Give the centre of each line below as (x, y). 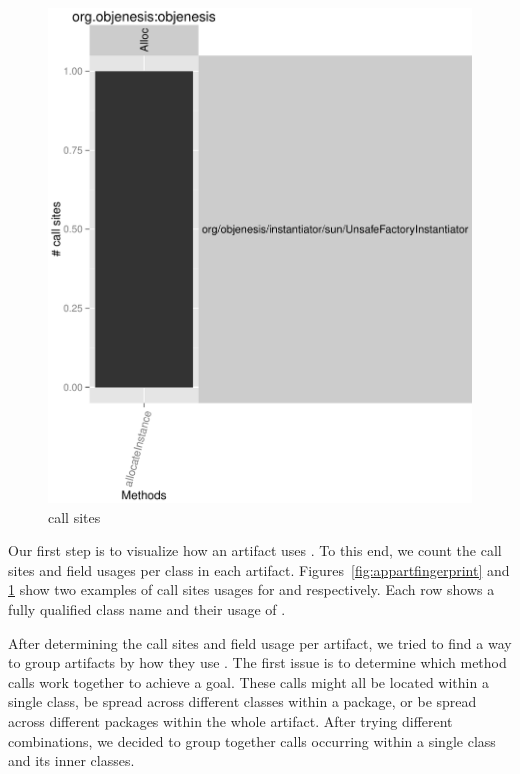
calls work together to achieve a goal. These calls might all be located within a (248, 681)
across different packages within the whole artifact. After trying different (230, 721)
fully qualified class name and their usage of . (147, 609)
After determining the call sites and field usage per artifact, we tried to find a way (260, 642)
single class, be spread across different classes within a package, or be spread (242, 701)
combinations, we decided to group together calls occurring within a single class (252, 740)
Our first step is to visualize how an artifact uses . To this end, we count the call (255, 550)
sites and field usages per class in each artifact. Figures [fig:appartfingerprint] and (259, 569)
